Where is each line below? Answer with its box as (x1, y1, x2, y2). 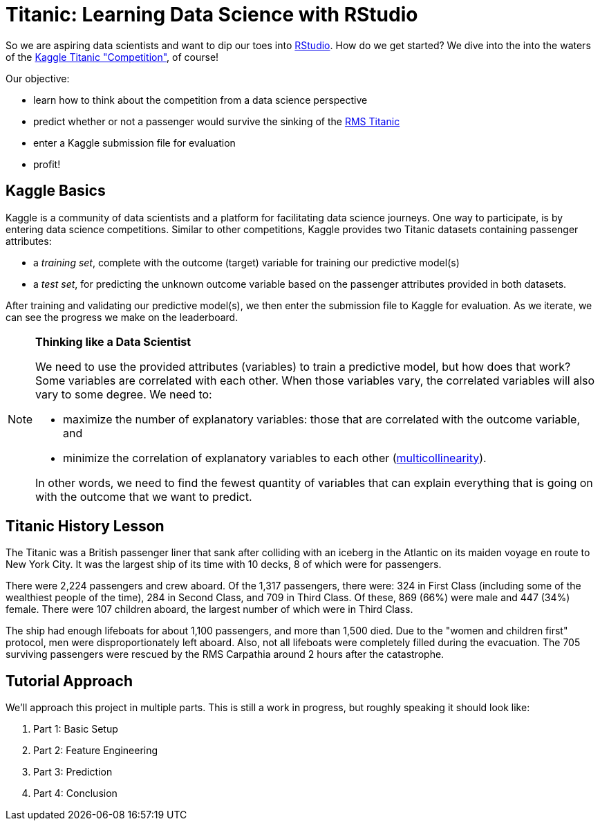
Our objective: (6, 72, 70, 84)
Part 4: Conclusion (33, 787, 118, 800)
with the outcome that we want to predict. (35, 489, 252, 504)
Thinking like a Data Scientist (35, 334, 191, 349)
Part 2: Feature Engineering (33, 744, 158, 757)
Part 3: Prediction (33, 766, 113, 778)
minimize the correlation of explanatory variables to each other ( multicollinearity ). (63, 450, 487, 465)
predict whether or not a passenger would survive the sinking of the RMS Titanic (33, 115, 400, 127)
